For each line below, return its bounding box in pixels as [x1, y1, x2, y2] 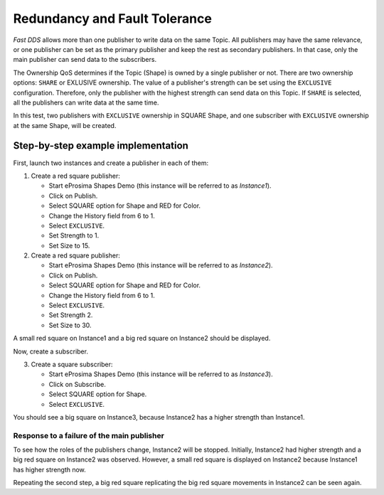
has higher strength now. [13, 465, 87, 474]
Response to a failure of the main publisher [13, 430, 165, 440]
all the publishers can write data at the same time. [13, 98, 159, 107]
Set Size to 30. [48, 321, 92, 329]
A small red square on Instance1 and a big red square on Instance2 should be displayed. [13, 334, 271, 343]
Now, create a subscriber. [13, 347, 89, 356]
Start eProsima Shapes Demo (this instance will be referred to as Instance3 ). [48, 370, 273, 378]
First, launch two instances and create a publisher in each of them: [13, 159, 209, 167]
